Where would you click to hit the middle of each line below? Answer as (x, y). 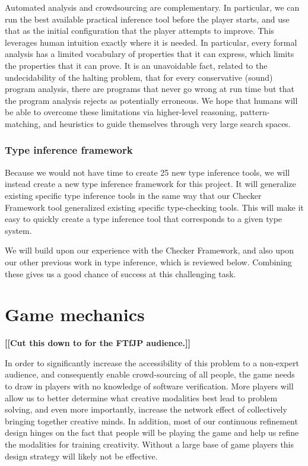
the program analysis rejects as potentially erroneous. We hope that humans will (151, 100)
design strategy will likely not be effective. (81, 456)
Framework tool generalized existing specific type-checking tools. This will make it (154, 207)
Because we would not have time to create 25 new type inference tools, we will (147, 172)
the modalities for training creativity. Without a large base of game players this (150, 444)
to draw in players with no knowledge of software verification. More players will (149, 386)
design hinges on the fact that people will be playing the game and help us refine (152, 432)
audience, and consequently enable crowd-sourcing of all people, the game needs (150, 374)
